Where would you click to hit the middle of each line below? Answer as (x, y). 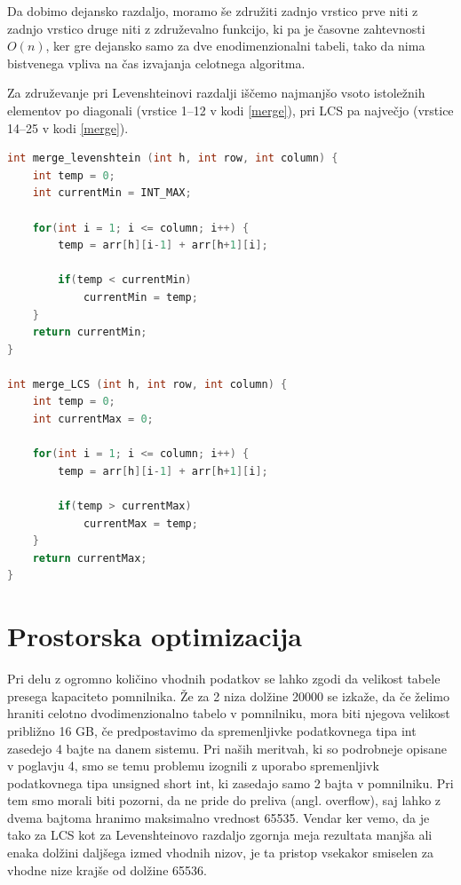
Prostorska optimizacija (155, 636)
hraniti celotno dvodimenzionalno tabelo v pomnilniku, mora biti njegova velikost (229, 713)
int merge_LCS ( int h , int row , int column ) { (147, 384)
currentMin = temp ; (140, 297)
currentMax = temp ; (140, 523)
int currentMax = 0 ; (93, 419)
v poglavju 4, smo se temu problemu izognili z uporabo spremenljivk (193, 766)
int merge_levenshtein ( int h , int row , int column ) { (173, 158)
